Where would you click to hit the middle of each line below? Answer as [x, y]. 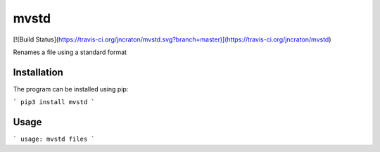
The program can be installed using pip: [71, 89]
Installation [38, 72]
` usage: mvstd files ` [54, 139]
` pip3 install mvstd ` [54, 102]
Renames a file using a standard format [70, 52]
